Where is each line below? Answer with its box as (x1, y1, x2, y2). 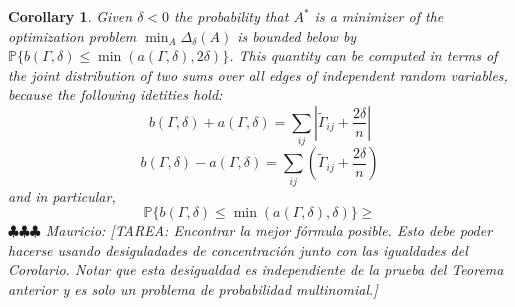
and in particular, (8, 185, 116, 206)
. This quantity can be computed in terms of (229, 45, 498, 66)
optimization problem (8, 25, 137, 46)
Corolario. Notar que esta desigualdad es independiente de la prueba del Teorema (8, 259, 504, 280)
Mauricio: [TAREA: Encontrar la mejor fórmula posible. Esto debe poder (45, 220, 493, 241)
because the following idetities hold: (8, 84, 223, 105)
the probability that (174, 6, 289, 26)
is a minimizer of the (314, 6, 444, 26)
